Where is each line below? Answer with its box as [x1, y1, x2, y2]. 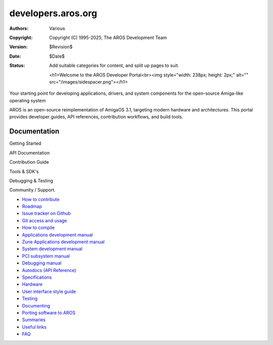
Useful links [22, 324, 47, 330]
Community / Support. [9, 187, 56, 193]
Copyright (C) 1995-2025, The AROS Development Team [49, 34, 167, 41]
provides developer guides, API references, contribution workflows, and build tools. [9, 114, 184, 120]
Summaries [22, 317, 45, 323]
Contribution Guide [9, 159, 49, 165]
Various [49, 25, 65, 31]
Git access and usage [22, 217, 68, 223]
